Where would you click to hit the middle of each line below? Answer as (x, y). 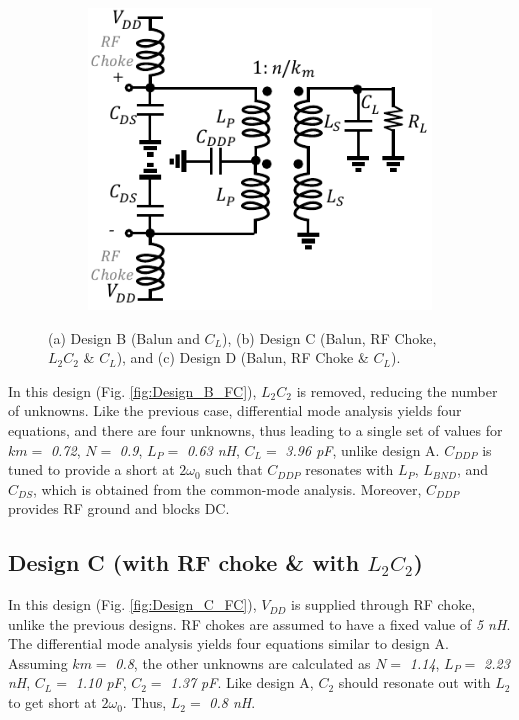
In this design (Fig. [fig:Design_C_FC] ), (132, 604)
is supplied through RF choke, (383, 604)
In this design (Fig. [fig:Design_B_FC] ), (132, 390)
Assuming (38, 662)
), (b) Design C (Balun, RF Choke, (329, 337)
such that (234, 469)
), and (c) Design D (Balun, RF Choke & (242, 357)
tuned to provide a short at (91, 469)
